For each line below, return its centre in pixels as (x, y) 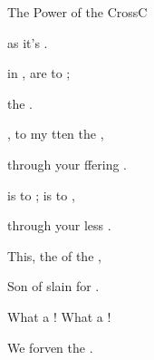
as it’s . (28, 42)
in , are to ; (39, 73)
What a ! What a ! (59, 316)
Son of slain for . (53, 286)
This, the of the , (54, 255)
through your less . (59, 225)
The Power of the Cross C (77, 12)
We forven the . (50, 347)
